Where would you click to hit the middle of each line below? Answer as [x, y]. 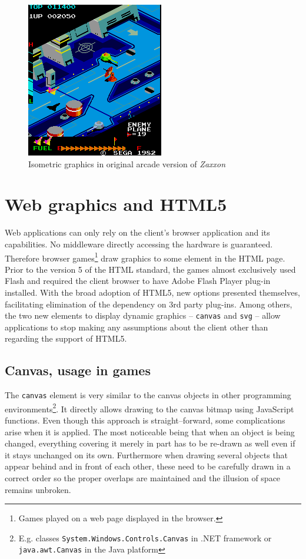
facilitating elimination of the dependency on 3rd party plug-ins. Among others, [149, 304]
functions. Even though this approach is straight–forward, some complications [145, 420]
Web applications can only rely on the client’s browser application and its [137, 232]
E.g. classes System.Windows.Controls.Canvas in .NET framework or [145, 537]
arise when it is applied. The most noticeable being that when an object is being [150, 431]
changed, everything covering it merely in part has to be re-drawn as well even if [150, 443]
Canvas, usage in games [78, 370]
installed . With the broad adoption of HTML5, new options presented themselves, [152, 292]
